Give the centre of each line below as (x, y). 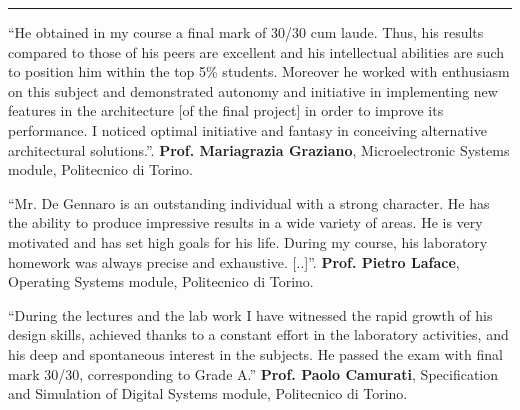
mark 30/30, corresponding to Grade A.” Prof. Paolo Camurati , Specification (253, 373)
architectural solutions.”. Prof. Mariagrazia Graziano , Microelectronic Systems (259, 149)
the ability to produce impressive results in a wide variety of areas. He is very (245, 222)
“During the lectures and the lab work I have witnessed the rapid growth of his (250, 314)
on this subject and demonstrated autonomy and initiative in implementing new (253, 90)
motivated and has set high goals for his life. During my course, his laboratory (248, 241)
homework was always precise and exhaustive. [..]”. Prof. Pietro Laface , (234, 261)
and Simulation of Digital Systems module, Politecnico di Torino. (208, 393)
